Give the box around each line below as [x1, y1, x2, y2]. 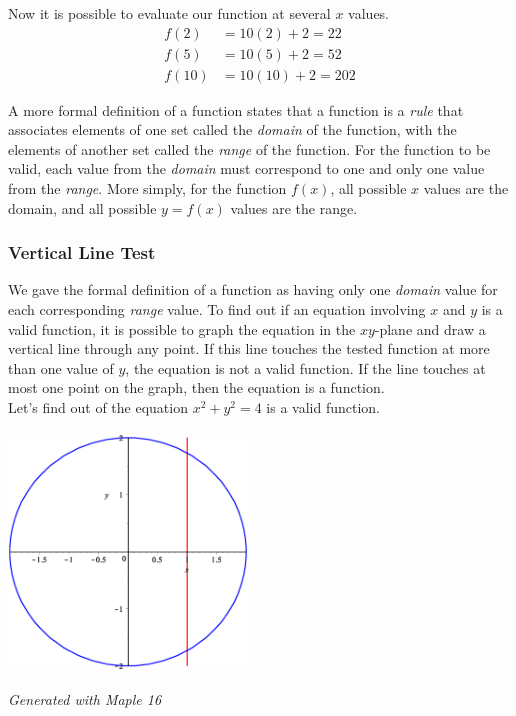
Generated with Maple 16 [8, 689, 162, 710]
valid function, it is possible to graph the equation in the [8, 318, 356, 339]
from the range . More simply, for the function [8, 178, 287, 199]
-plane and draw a [374, 318, 486, 339]
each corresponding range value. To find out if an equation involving [8, 299, 426, 320]
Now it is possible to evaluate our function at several [8, 3, 331, 23]
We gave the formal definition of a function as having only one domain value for [8, 279, 498, 300]
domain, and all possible [8, 197, 157, 218]
